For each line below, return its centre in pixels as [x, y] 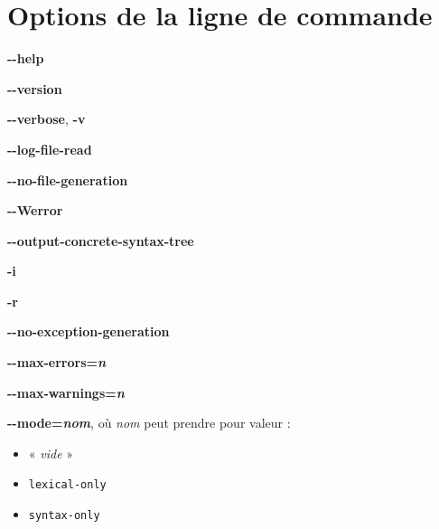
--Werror [35, 210]
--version [35, 88]
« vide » [51, 453]
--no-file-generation [68, 179]
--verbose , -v [47, 119]
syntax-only [64, 516]
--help [26, 58]
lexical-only [67, 485]
